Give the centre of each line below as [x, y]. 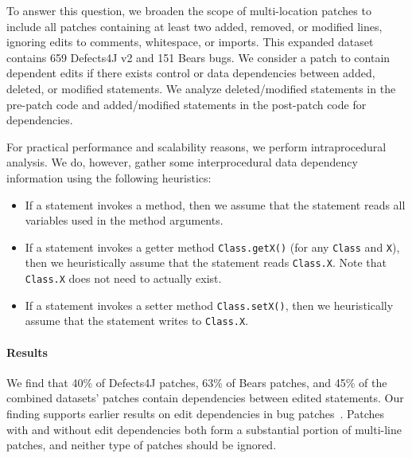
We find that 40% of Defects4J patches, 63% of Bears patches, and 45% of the [197, 382]
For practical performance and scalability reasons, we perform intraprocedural [196, 146]
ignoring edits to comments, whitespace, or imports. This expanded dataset [190, 42]
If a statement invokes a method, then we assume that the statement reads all [215, 204]
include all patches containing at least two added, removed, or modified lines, [194, 26]
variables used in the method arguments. [124, 220]
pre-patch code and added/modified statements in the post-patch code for [187, 104]
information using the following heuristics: [109, 177]
